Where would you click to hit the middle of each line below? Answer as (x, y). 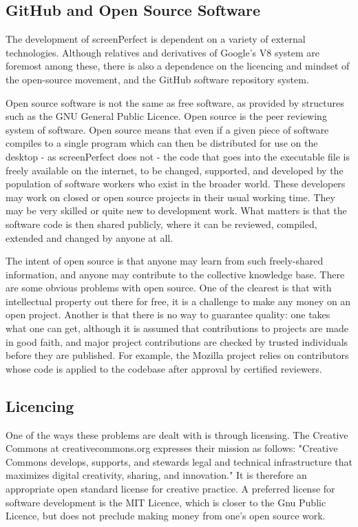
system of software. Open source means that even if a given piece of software (167, 129)
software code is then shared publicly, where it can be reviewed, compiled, (161, 224)
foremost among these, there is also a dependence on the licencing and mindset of (178, 66)
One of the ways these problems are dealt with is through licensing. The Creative (177, 434)
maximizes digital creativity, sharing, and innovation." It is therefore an (156, 475)
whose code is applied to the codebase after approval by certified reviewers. (164, 368)
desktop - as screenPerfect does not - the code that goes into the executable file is (178, 156)
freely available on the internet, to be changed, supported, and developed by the (175, 170)
